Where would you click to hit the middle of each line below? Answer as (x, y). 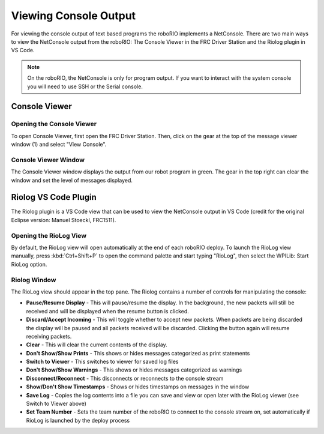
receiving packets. (49, 336)
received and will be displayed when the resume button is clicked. (107, 311)
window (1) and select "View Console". (59, 145)
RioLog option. (29, 264)
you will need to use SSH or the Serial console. (85, 86)
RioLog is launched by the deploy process (78, 420)
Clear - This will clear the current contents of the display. (97, 345)
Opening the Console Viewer (54, 124)
